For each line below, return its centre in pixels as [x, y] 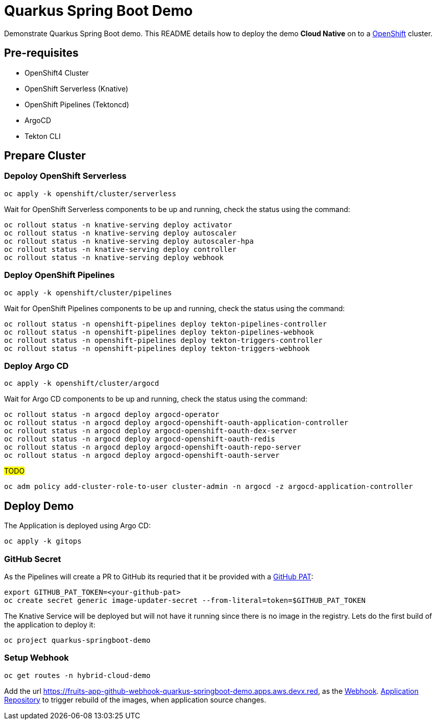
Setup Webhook [37, 658]
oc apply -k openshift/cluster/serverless [90, 193]
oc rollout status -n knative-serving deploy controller [120, 249]
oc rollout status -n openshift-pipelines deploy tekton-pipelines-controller [166, 324]
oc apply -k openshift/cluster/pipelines [88, 293]
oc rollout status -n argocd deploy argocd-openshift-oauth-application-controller [176, 423]
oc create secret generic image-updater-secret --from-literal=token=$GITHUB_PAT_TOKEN [185, 600]
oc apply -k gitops [43, 541]
